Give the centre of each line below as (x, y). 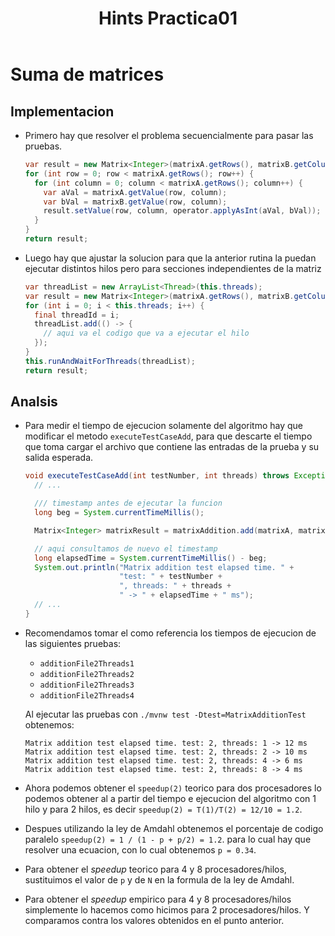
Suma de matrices (87, 74)
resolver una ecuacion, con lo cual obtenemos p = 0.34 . (140, 849)
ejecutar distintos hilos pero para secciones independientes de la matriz (173, 268)
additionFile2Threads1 (87, 663)
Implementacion (62, 111)
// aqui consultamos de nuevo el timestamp (126, 548)
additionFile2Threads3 (87, 685)
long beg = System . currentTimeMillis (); (119, 513)
